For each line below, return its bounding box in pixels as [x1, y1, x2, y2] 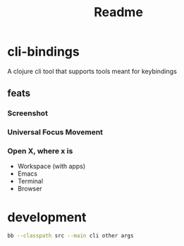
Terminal [17, 177, 44, 186]
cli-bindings [7, 44, 80, 60]
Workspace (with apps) [17, 162, 86, 171]
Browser [17, 184, 42, 193]
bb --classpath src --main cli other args [7, 233, 134, 240]
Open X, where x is [7, 146, 73, 156]
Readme [94, 4, 143, 20]
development [7, 209, 87, 225]
